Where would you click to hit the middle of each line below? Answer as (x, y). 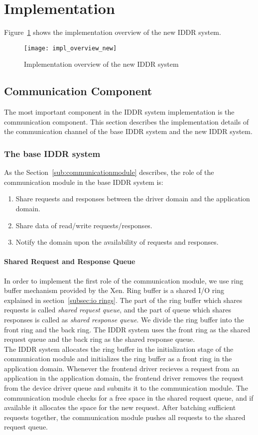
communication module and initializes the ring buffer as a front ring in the (118, 359)
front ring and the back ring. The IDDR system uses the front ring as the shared (127, 329)
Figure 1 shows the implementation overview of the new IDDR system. (113, 32)
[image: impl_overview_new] (70, 48)
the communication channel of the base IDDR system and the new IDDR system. (128, 131)
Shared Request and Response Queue (70, 261)
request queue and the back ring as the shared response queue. (100, 339)
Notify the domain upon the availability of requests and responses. (117, 242)
